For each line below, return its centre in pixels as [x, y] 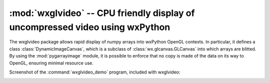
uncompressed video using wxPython [90, 27]
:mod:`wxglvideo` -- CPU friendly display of [102, 13]
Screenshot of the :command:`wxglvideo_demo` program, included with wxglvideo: [95, 72]
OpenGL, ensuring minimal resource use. [51, 63]
